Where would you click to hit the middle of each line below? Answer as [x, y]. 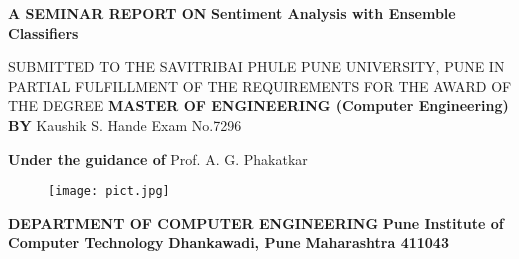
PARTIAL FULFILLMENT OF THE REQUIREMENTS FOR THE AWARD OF [260, 85]
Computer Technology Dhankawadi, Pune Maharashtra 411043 [228, 242]
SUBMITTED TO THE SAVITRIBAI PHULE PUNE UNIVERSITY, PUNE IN [256, 66]
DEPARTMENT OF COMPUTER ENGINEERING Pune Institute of [256, 222]
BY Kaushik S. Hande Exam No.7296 [125, 124]
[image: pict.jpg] [109, 191]
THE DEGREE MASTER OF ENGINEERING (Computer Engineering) [258, 105]
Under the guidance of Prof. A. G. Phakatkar [158, 158]
